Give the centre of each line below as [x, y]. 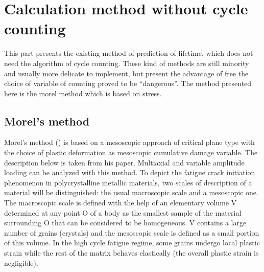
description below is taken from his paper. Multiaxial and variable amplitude [124, 162]
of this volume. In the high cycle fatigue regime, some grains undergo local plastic [132, 243]
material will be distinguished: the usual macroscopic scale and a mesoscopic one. [131, 192]
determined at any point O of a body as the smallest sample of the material [123, 212]
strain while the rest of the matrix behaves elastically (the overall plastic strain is [131, 253]
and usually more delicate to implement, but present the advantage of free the [126, 73]
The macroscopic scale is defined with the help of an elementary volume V [121, 203]
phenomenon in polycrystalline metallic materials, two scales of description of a [128, 182]
